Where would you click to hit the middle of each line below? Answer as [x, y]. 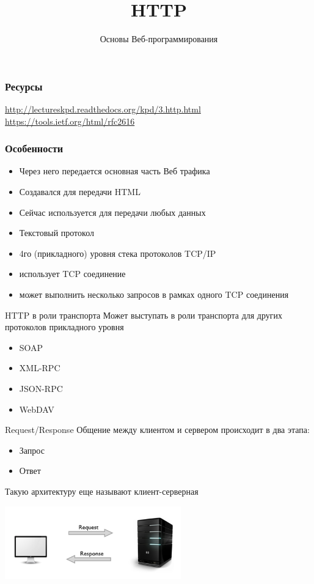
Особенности [34, 148]
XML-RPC [40, 368]
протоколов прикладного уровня [64, 327]
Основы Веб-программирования [159, 39]
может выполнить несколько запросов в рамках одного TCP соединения [154, 294]
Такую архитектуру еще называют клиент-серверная [102, 491]
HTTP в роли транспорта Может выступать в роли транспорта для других [144, 315]
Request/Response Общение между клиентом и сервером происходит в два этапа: [157, 430]
